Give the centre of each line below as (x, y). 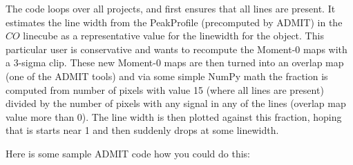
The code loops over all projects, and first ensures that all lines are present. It (171, 8)
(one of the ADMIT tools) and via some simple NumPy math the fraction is (167, 76)
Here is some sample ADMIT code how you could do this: (128, 153)
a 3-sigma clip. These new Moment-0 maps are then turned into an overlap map (175, 62)
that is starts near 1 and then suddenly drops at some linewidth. (142, 130)
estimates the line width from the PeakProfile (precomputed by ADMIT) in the (174, 22)
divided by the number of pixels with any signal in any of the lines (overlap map (176, 103)
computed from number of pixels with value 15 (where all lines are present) (165, 89)
